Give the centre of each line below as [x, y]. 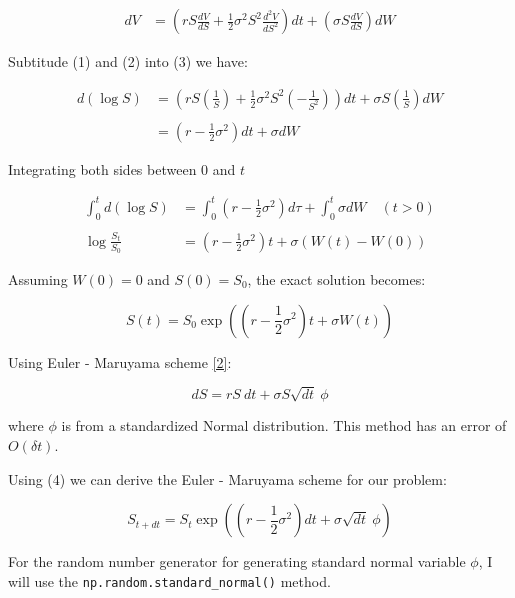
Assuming [38, 278]
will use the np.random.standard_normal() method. [169, 580]
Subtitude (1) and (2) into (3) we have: [128, 61]
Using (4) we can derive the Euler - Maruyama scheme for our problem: [227, 478]
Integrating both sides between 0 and [122, 168]
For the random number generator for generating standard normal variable [237, 561]
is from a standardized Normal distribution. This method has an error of [284, 425]
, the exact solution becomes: [336, 278]
